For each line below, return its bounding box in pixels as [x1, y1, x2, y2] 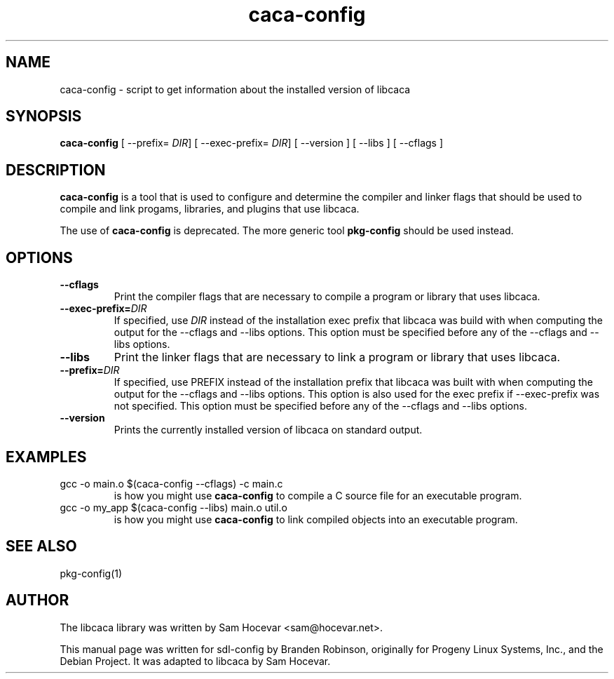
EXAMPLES [6, 448, 87, 466]
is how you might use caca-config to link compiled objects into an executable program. [114, 513, 518, 525]
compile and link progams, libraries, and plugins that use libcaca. [60, 203, 360, 215]
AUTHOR [6, 591, 69, 610]
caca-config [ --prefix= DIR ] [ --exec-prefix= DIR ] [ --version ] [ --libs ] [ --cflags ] [60, 137, 444, 149]
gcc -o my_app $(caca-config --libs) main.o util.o [60, 501, 287, 513]
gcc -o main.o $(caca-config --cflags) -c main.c [60, 477, 283, 490]
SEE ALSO [6, 537, 77, 556]
